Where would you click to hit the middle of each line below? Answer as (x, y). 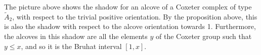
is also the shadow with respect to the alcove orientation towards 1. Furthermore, (130, 26)
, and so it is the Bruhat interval (71, 46)
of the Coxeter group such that (204, 36)
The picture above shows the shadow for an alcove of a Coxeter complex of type (128, 6)
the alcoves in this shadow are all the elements (76, 36)
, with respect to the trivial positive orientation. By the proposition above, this (135, 16)
